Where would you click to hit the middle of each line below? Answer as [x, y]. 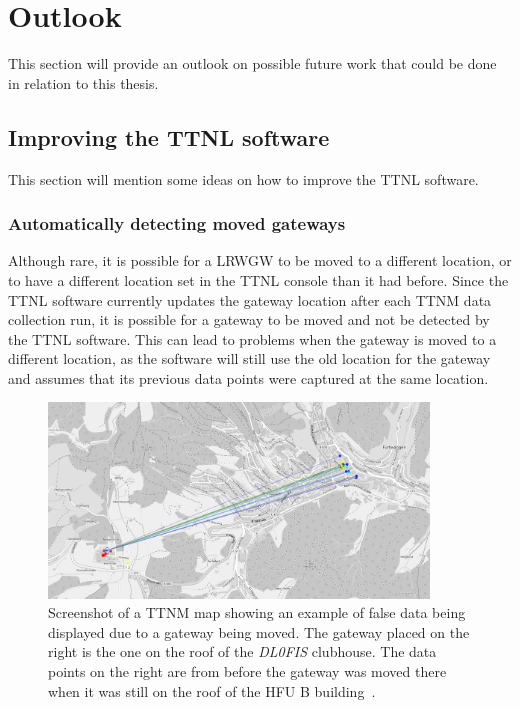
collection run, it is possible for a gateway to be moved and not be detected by [249, 319]
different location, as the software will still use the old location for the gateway [249, 358]
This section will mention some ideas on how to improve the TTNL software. [243, 178]
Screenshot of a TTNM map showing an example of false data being [257, 612]
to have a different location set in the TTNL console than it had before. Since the [258, 279]
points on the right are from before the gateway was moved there [247, 671]
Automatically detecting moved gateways [177, 223]
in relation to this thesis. [83, 82]
